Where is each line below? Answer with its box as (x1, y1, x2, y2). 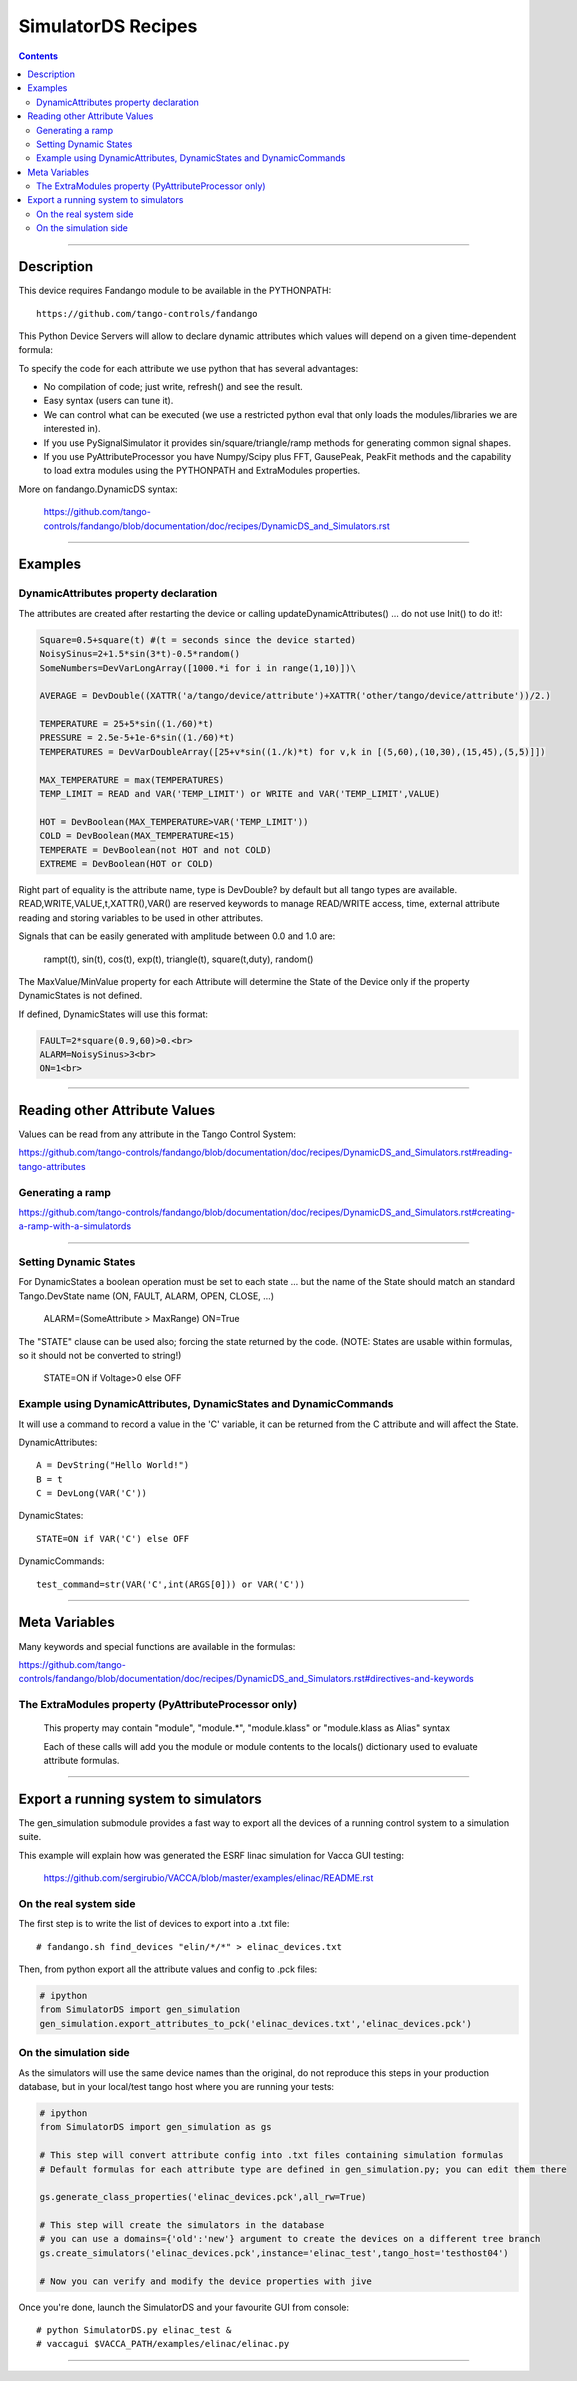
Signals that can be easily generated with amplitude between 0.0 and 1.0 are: (18, 930, 336, 942)
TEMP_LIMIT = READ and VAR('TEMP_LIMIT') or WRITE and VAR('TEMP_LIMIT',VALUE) (39, 788, 441, 800)
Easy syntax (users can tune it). (43, 395, 174, 407)
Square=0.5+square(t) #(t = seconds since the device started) (39, 634, 357, 645)
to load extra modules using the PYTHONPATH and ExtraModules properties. (43, 465, 361, 477)
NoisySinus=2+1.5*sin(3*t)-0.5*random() (39, 648, 240, 660)
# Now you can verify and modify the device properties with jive (39, 2275, 372, 2287)
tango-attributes (18, 1160, 86, 1172)
